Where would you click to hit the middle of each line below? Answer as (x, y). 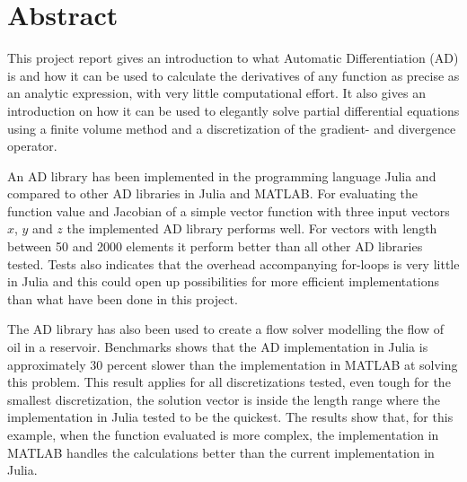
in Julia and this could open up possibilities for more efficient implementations (223, 281)
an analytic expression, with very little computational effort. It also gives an (216, 93)
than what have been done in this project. (123, 298)
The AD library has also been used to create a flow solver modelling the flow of (225, 329)
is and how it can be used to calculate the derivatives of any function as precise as (233, 75)
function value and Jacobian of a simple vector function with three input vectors (229, 210)
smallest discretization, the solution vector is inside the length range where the (224, 399)
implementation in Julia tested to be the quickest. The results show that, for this (230, 417)
